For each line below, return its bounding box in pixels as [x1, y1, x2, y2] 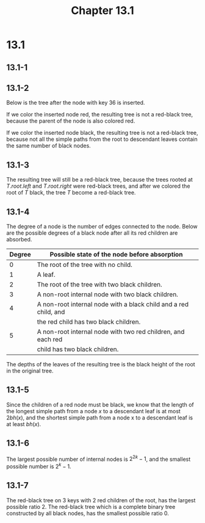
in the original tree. [6, 367, 54, 375]
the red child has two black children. [37, 318, 141, 326]
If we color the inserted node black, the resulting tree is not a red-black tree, [6, 129, 198, 137]
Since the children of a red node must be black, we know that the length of [6, 400, 194, 408]
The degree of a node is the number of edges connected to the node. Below [6, 223, 198, 230]
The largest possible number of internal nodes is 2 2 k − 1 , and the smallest [6, 454, 191, 463]
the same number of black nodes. [6, 142, 92, 149]
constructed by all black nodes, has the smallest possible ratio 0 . [6, 510, 170, 517]
